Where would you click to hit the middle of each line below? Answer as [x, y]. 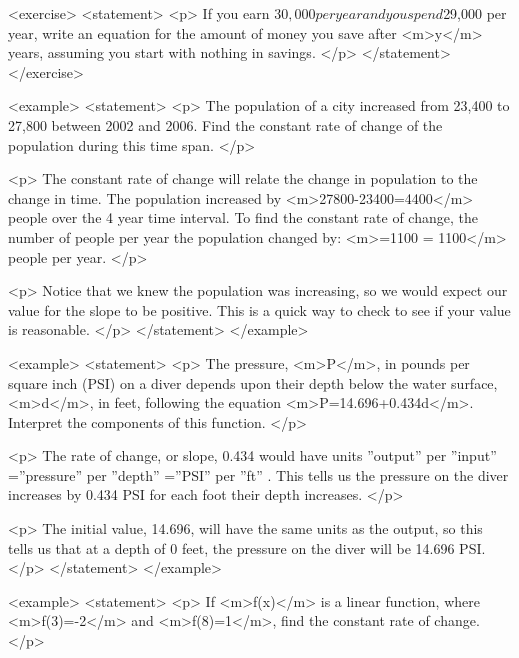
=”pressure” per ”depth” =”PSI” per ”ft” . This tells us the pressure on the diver [258, 474]
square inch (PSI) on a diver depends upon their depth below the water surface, [253, 382]
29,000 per [475, 13]
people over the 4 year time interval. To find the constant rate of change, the [243, 217]
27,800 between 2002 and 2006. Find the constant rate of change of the [225, 124]
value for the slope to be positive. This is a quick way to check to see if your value [259, 309]
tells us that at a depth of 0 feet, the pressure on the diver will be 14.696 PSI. [247, 547]
